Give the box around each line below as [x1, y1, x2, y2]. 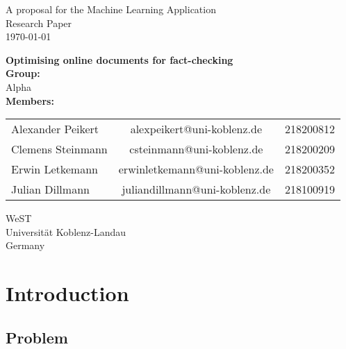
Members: [6, 93, 54, 108]
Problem [6, 326, 68, 348]
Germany [6, 238, 45, 253]
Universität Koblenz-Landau [6, 224, 126, 239]
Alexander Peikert [11, 121, 99, 137]
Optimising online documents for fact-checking [6, 52, 233, 67]
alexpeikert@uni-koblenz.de [130, 121, 263, 137]
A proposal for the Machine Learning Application [6, 2, 216, 16]
